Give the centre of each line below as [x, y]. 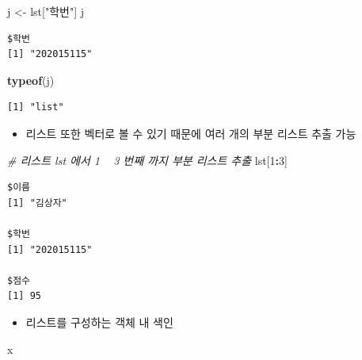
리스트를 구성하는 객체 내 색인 [99, 322]
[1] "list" [36, 107]
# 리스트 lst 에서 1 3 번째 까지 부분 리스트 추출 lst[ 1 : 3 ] [147, 160]
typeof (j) [31, 80]
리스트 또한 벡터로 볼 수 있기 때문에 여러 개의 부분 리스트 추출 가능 [191, 133]
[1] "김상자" [37, 203]
